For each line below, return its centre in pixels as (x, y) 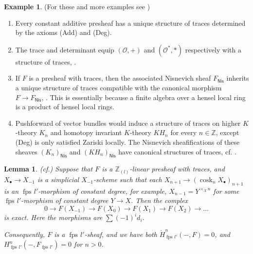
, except (227, 132)
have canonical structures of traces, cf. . (177, 151)
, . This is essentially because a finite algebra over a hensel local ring (144, 97)
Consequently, (25, 234)
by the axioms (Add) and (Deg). (63, 32)
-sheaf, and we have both (121, 234)
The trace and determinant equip (65, 49)
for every (184, 132)
